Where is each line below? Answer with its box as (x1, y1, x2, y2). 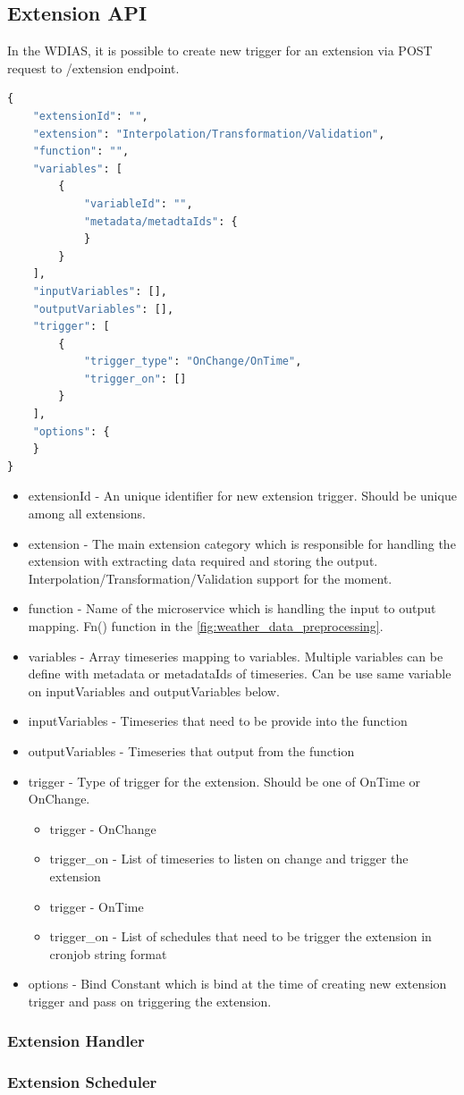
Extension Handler (7, 1030, 145, 1052)
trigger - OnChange (49, 819, 156, 838)
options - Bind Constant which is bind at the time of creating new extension (28, 974, 447, 993)
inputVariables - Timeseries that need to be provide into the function (28, 712, 408, 730)
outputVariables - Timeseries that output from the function (28, 741, 355, 760)
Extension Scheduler (7, 1071, 157, 1093)
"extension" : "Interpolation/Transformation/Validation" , (32, 127, 385, 140)
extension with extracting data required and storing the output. (28, 552, 378, 570)
